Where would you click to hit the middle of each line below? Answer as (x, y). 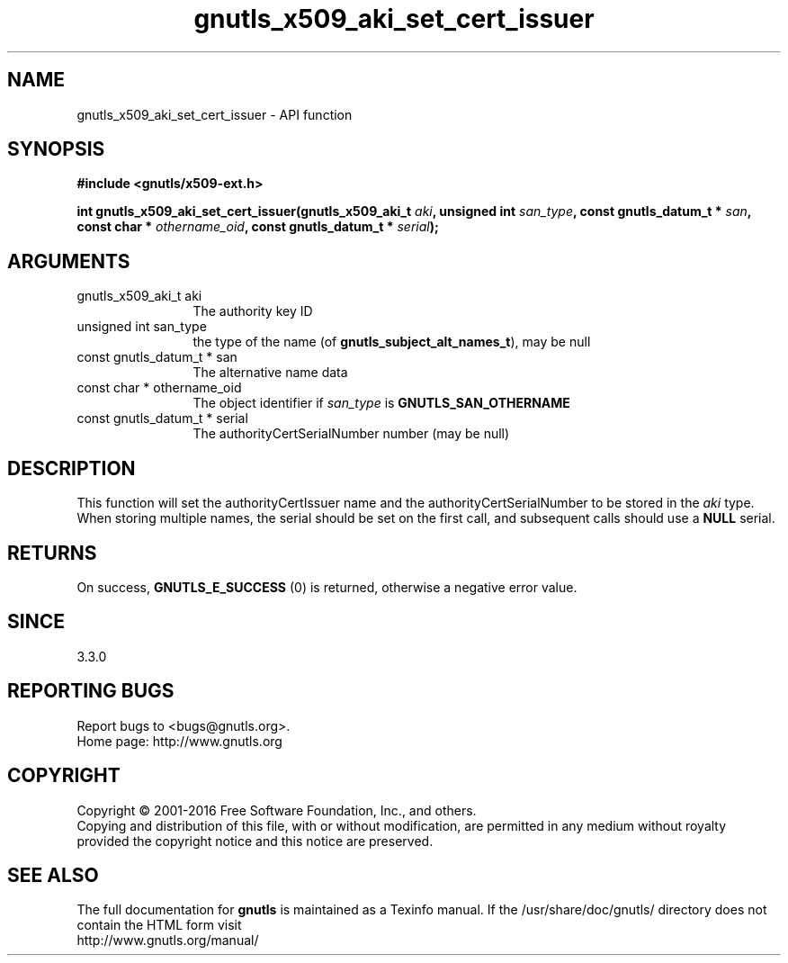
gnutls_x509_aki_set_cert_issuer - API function (215, 114)
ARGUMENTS (69, 261)
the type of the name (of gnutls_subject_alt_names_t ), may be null (392, 342)
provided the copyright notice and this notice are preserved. (255, 841)
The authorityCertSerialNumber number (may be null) (351, 434)
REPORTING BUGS (91, 691)
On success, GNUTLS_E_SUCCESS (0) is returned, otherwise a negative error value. (327, 587)
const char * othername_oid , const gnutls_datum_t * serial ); (258, 227)
